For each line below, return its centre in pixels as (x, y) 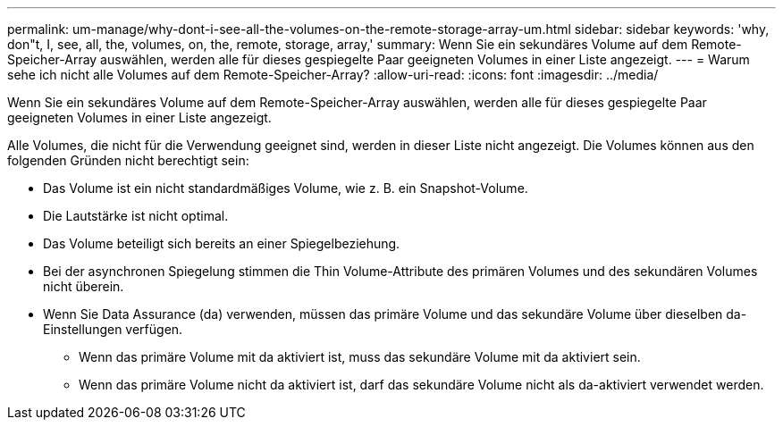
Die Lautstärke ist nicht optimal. (136, 216)
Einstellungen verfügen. (113, 329)
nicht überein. (84, 286)
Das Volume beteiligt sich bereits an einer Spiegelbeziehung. (222, 243)
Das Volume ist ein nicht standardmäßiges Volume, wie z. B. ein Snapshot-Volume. (286, 188)
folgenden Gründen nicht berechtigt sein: (128, 160)
